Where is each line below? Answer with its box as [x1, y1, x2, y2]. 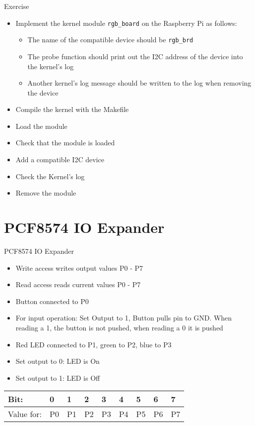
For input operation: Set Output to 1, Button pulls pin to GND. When [15, 313, 232, 323]
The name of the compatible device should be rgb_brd [27, 34, 193, 45]
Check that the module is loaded [15, 137, 115, 148]
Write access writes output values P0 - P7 [15, 262, 143, 273]
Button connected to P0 [15, 296, 89, 306]
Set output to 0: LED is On [15, 356, 100, 366]
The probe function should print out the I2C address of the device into [27, 51, 243, 61]
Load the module [15, 120, 67, 131]
